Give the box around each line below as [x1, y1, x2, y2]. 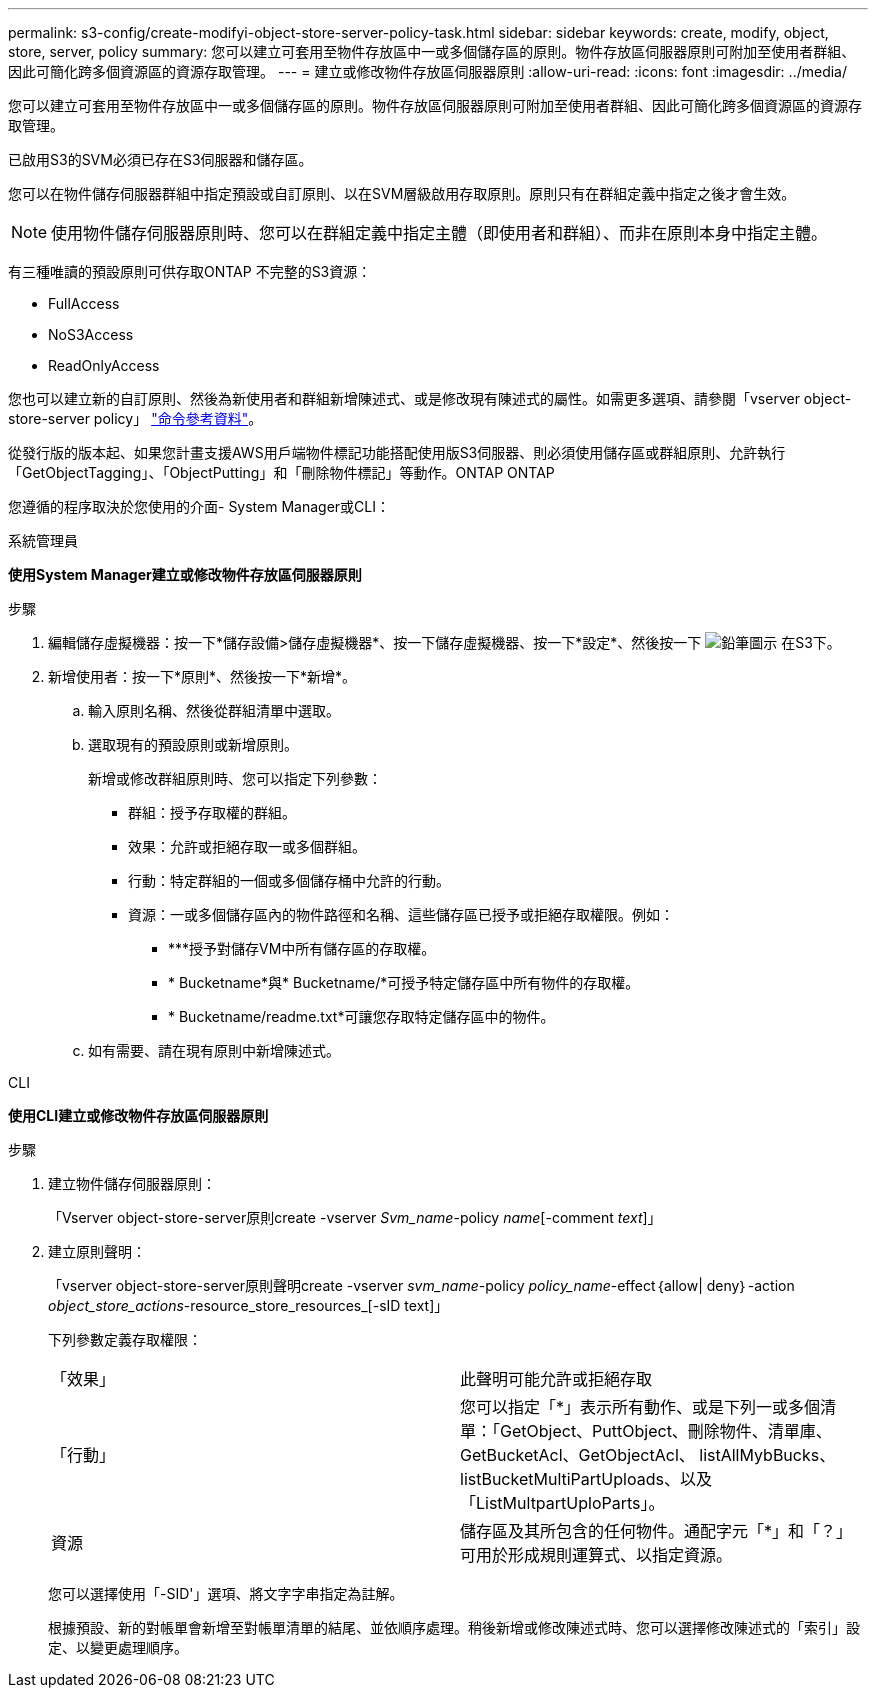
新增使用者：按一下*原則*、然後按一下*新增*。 [48, 668, 357, 685]
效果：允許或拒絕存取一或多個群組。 [128, 838, 366, 855]
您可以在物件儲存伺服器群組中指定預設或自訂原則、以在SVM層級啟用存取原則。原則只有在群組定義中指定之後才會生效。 [8, 185, 796, 202]
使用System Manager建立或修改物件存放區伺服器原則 [8, 566, 362, 583]
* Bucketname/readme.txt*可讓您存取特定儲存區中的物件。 [168, 1008, 555, 1025]
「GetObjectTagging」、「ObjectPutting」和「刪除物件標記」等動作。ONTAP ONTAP [8, 464, 555, 481]
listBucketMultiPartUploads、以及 [460, 1469, 712, 1489]
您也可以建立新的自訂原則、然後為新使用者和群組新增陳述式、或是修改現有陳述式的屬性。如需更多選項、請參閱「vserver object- [8, 390, 852, 407]
